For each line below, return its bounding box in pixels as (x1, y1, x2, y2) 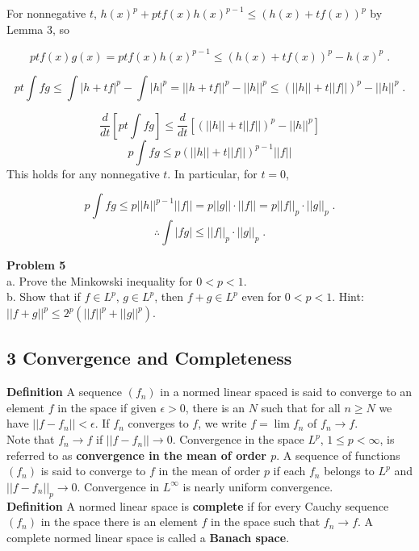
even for (241, 288, 282, 305)
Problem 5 (6, 257, 66, 273)
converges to (128, 415, 189, 432)
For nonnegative (6, 5, 86, 21)
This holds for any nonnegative (6, 165, 160, 182)
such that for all (261, 399, 341, 415)
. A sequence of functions (276, 446, 400, 463)
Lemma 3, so (6, 20, 70, 37)
